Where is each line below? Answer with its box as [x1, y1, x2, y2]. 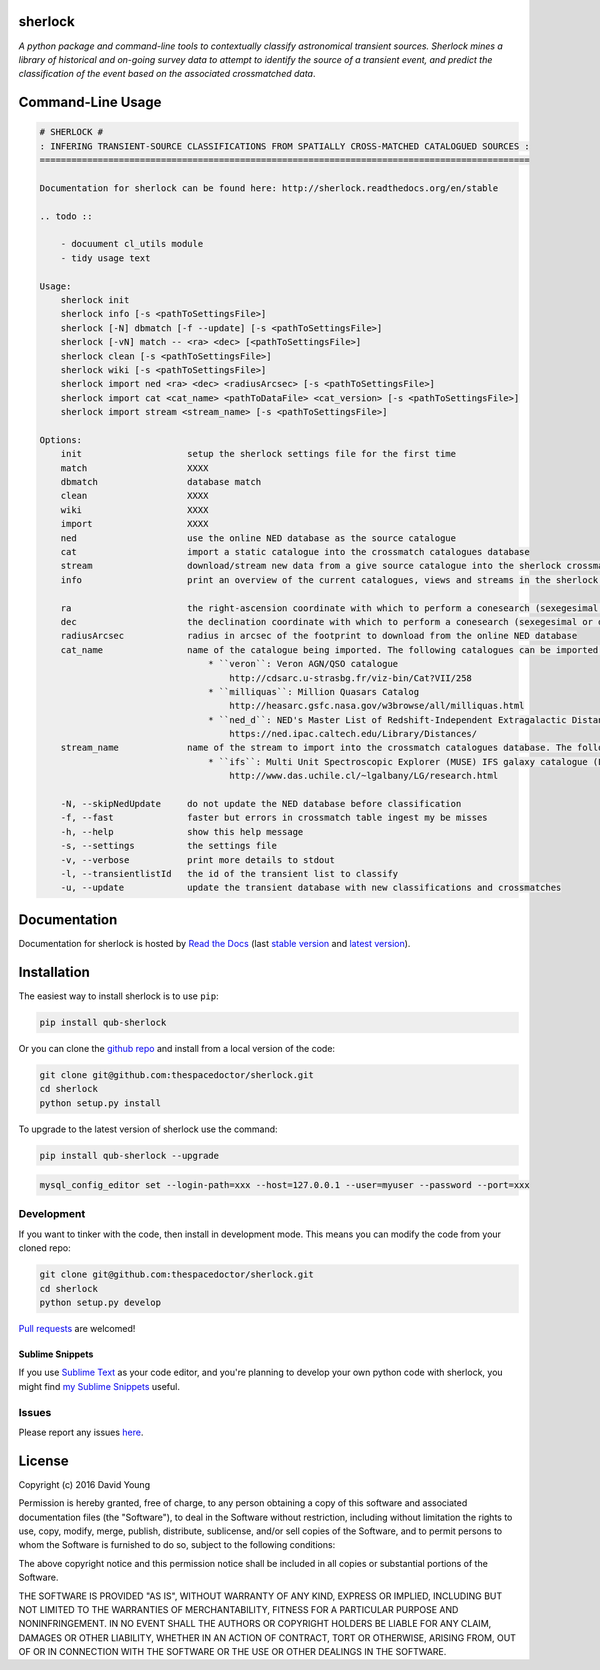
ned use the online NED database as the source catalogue [60, 532, 457, 544]
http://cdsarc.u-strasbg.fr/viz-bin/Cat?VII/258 [229, 672, 472, 684]
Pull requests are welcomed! [18, 1322, 136, 1334]
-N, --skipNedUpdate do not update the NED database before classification [60, 798, 462, 810]
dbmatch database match [60, 476, 262, 488]
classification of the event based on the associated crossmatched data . [18, 68, 316, 80]
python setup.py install [39, 1097, 162, 1109]
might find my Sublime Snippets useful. [18, 1380, 180, 1392]
